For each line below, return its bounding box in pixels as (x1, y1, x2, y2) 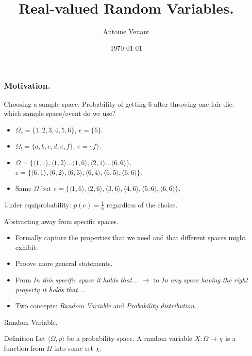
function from (4, 342, 45, 353)
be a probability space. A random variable (67, 333, 192, 343)
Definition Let (4, 333, 46, 343)
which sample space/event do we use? (4, 108, 116, 118)
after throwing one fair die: (154, 98, 234, 109)
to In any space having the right (153, 274, 248, 284)
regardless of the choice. (106, 199, 178, 209)
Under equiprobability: (4, 199, 71, 209)
